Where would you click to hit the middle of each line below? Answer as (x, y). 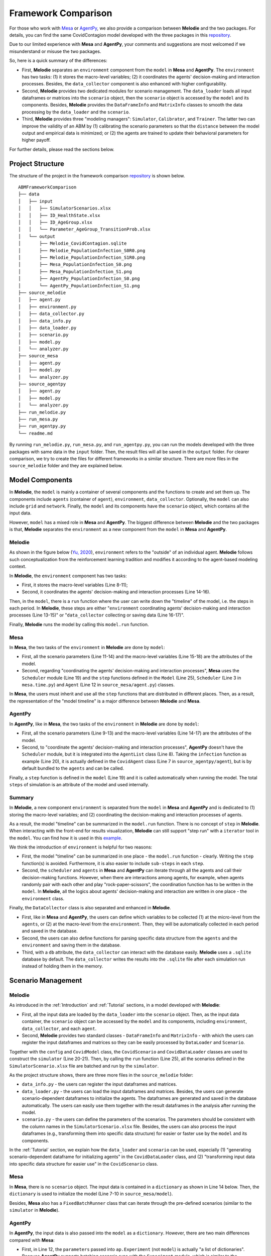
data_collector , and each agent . (59, 1028)
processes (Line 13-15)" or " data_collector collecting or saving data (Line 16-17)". (97, 615)
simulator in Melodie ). (34, 1210)
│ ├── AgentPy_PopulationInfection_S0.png (79, 279)
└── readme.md (35, 433)
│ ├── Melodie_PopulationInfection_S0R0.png (82, 250)
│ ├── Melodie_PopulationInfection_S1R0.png (82, 257)
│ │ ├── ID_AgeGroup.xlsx (55, 223)
